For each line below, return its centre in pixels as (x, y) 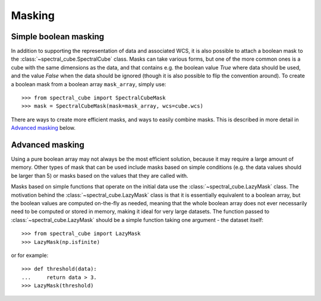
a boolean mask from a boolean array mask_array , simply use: (89, 84)
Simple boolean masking (57, 37)
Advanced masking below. (43, 128)
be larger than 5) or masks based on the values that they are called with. (100, 175)
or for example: (30, 255)
